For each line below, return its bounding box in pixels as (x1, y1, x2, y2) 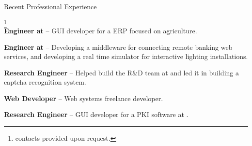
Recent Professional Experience (4, 1, 97, 11)
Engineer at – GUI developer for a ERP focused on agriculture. (4, 25, 197, 35)
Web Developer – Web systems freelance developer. (4, 93, 163, 103)
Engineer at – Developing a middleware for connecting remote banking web (4, 42, 233, 52)
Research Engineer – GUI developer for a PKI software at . (4, 109, 189, 119)
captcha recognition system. (4, 77, 86, 87)
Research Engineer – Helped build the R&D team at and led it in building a (4, 67, 239, 77)
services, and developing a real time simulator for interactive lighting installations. (4, 51, 248, 61)
